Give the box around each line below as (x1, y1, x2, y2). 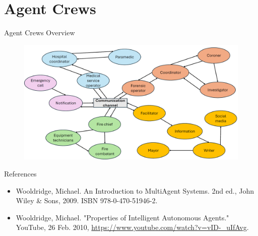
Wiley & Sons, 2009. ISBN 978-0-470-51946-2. (16, 195, 158, 206)
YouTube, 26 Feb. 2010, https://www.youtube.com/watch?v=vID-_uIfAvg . (16, 222, 249, 232)
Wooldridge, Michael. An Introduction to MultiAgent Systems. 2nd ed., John (16, 185, 254, 196)
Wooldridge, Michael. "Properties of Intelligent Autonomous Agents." (16, 212, 229, 222)
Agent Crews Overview (4, 27, 75, 38)
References (4, 168, 37, 179)
